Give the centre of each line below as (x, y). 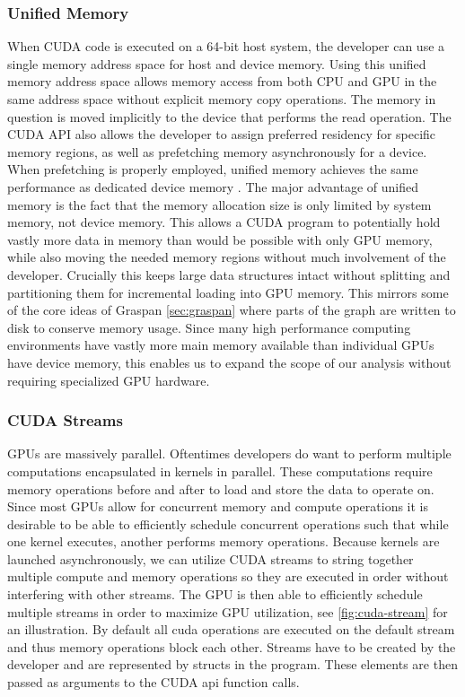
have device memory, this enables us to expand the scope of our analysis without (229, 362)
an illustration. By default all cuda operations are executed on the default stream (231, 629)
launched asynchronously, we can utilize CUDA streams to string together (211, 558)
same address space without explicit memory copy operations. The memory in (222, 99)
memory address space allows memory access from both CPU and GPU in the (222, 81)
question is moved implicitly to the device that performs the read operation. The (229, 116)
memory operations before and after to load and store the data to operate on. (221, 488)
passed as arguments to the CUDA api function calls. (154, 682)
